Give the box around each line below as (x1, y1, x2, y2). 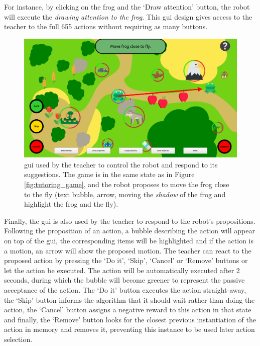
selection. (4, 333, 33, 344)
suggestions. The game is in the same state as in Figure (24, 169, 195, 180)
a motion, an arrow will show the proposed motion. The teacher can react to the (4, 245, 251, 255)
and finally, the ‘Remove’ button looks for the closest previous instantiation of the (4, 314, 256, 324)
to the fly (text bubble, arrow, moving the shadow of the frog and (24, 189, 226, 199)
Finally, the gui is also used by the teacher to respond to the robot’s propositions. (4, 215, 255, 226)
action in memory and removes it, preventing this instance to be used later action (4, 324, 255, 334)
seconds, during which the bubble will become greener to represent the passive (4, 275, 245, 285)
